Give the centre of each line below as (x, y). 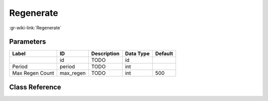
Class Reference (35, 87)
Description (105, 53)
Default (164, 53)
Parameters (28, 42)
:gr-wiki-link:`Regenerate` (35, 28)
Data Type (137, 53)
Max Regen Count (33, 73)
